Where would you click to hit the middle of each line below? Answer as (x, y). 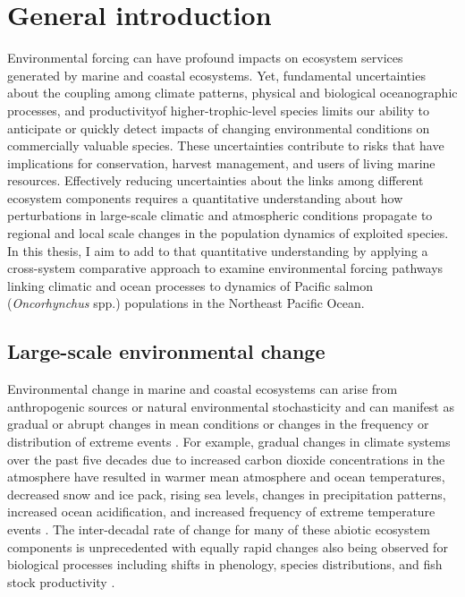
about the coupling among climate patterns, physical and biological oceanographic (232, 93)
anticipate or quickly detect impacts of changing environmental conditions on (219, 128)
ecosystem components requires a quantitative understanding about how (205, 197)
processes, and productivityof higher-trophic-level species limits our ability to (219, 110)
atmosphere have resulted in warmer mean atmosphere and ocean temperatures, (226, 477)
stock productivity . (61, 581)
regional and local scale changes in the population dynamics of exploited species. (228, 233)
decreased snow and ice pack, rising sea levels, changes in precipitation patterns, (227, 494)
